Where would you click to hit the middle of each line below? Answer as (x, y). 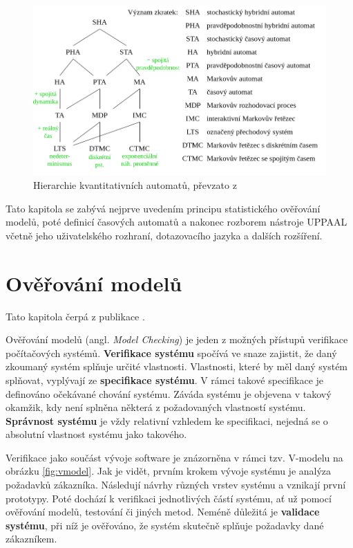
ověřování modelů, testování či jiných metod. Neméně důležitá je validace (163, 512)
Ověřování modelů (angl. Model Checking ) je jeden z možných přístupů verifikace (177, 339)
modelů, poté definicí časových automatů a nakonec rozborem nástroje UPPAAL (176, 222)
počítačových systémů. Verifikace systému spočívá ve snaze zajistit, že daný (171, 353)
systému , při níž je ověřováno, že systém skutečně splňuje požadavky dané (165, 525)
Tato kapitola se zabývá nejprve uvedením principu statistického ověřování (163, 208)
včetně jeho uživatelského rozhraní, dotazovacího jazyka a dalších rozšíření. (164, 235)
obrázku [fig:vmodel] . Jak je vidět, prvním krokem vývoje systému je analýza (169, 471)
